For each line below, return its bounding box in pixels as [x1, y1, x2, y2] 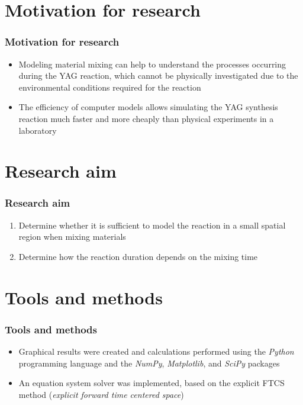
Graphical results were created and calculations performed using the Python [18, 345, 294, 358]
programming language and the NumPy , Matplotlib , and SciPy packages [18, 356, 280, 369]
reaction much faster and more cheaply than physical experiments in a [18, 112, 274, 124]
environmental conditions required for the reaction [18, 81, 201, 93]
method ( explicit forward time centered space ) [18, 388, 184, 400]
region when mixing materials [18, 230, 126, 243]
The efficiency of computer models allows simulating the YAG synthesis [18, 101, 278, 113]
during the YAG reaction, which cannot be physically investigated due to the [18, 69, 298, 82]
